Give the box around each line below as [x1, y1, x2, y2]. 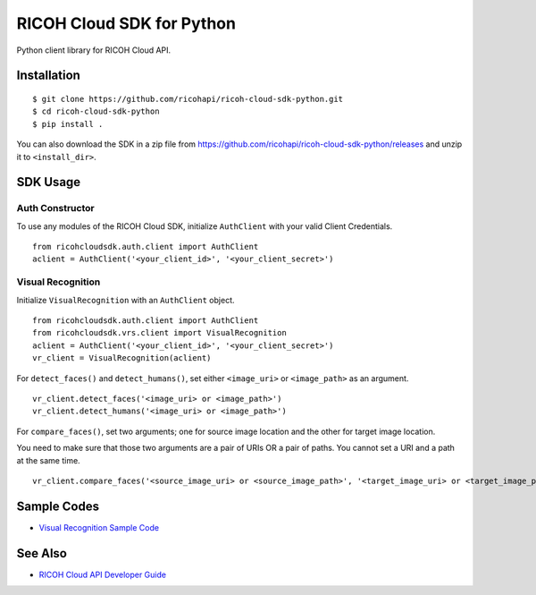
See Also [16, 546, 67, 561]
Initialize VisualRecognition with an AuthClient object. [16, 294, 235, 305]
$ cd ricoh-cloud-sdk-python [32, 106, 160, 116]
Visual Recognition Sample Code [38, 522, 160, 532]
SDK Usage [16, 174, 81, 190]
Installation [16, 68, 80, 83]
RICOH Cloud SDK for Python [16, 13, 237, 33]
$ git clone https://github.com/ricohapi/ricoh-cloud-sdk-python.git [32, 94, 344, 104]
